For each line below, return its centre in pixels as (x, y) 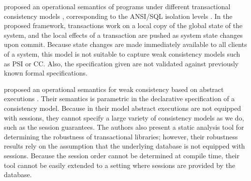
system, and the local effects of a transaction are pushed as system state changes (123, 35)
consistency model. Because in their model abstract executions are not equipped (123, 108)
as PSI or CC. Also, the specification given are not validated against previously (121, 63)
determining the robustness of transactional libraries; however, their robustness (121, 136)
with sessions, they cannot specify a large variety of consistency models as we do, (124, 117)
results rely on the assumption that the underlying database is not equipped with (125, 146)
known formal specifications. (46, 73)
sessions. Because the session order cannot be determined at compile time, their (122, 155)
